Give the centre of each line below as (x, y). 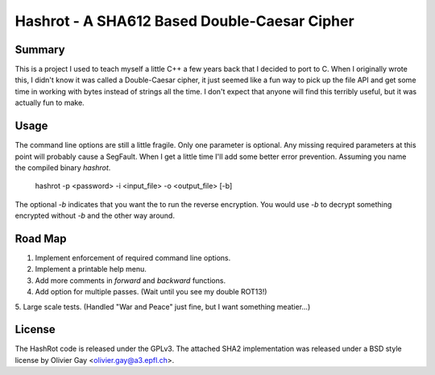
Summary (40, 50)
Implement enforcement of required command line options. (133, 258)
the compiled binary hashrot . (63, 167)
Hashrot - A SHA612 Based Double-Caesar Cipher (184, 21)
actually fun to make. (50, 103)
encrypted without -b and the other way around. (95, 216)
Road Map (41, 238)
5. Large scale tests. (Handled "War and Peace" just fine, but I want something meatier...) (163, 306)
